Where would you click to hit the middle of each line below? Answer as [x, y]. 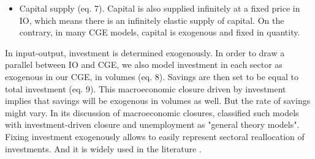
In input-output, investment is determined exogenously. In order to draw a [145, 52]
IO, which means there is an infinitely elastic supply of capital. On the [152, 20]
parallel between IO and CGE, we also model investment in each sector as [144, 65]
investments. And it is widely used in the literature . [103, 148]
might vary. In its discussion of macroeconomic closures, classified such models [152, 112]
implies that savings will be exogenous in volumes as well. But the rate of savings [158, 101]
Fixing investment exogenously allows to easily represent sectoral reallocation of [155, 136]
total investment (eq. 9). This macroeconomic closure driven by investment [146, 88]
